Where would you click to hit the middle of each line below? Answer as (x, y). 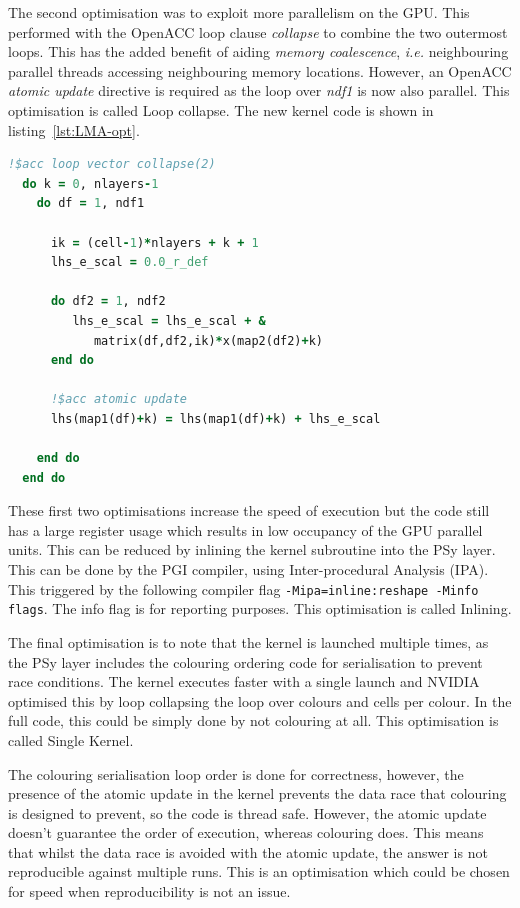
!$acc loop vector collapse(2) (112, 164)
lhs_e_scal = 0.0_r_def (129, 262)
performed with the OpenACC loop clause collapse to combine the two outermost (258, 31)
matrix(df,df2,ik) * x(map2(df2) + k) (208, 340)
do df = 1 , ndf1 (90, 203)
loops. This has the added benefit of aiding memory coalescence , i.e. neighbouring (258, 51)
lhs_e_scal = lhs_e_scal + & (169, 320)
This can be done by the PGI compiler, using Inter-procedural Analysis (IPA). (248, 569)
